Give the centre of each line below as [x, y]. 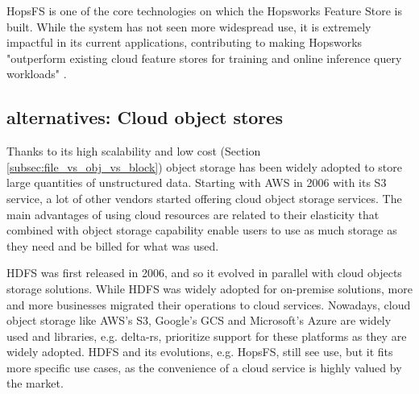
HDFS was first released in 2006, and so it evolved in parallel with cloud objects [204, 273]
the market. [35, 383]
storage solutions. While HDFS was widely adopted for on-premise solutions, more [209, 288]
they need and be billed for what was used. [113, 245]
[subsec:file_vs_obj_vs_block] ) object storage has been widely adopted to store [205, 166]
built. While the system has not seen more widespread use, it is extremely [189, 26]
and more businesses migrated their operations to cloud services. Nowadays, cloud [209, 304]
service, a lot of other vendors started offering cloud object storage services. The [204, 198]
